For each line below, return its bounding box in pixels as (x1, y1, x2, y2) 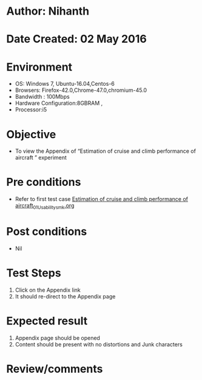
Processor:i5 (15, 106, 47, 113)
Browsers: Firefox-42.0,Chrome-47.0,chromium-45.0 (15, 86, 147, 94)
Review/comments (6, 362, 103, 376)
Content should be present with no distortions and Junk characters (15, 340, 183, 348)
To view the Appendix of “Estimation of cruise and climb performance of (15, 147, 196, 155)
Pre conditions (6, 175, 81, 189)
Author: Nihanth (6, 4, 90, 18)
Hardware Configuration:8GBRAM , (15, 99, 103, 107)
